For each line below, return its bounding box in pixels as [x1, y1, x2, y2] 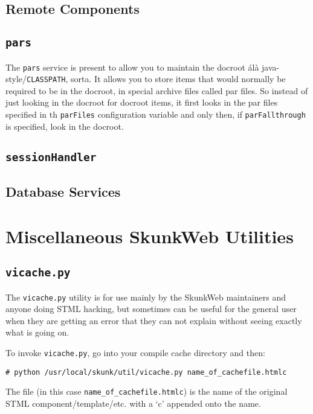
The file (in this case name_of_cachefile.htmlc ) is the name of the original [5, 385, 288, 398]
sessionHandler [5, 150, 97, 164]
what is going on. [5, 326, 69, 339]
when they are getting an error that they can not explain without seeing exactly [5, 314, 302, 326]
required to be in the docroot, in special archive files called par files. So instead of [5, 84, 308, 97]
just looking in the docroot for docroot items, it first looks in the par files [5, 96, 278, 109]
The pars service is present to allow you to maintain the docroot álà [5, 60, 259, 73]
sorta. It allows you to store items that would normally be [71, 72, 286, 85]
